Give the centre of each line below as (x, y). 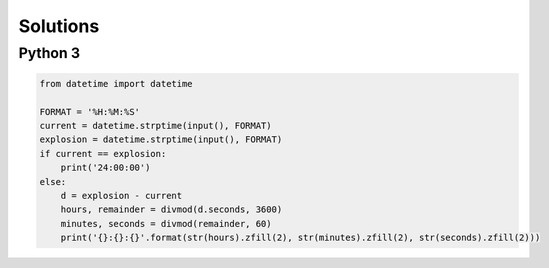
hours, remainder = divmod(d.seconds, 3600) (171, 209)
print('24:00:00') (105, 168)
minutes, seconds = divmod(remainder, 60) (166, 223)
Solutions (59, 26)
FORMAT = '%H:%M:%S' (89, 111)
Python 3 (49, 53)
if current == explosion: (103, 153)
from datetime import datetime (116, 83)
